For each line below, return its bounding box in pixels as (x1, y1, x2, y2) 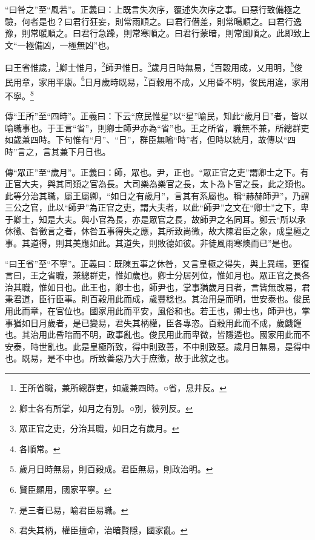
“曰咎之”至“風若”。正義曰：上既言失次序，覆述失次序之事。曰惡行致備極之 (5, 3, 301, 15)
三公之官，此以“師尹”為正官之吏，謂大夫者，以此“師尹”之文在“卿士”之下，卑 (5, 201, 309, 214)
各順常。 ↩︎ (19, 442, 61, 455)
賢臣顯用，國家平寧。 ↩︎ (19, 482, 111, 495)
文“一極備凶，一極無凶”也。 (5, 38, 115, 51)
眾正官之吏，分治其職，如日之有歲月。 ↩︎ (19, 422, 179, 435)
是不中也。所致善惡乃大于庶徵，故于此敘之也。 (47, 352, 234, 364)
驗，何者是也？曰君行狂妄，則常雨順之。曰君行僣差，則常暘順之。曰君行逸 (5, 15, 302, 27)
